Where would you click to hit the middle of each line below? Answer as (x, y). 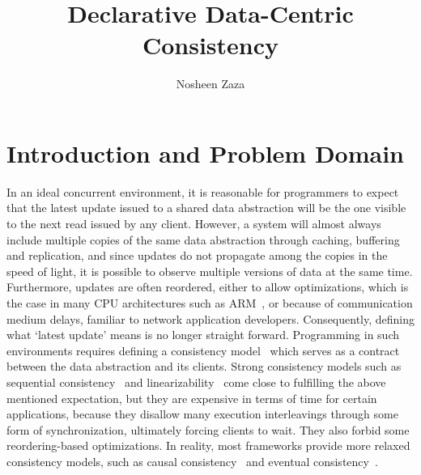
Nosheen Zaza (210, 84)
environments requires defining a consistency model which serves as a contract (203, 350)
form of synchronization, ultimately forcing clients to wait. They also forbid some (208, 429)
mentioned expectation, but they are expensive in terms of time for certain (192, 398)
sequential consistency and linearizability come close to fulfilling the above (196, 382)
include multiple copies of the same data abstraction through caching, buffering (203, 239)
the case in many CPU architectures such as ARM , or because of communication (210, 303)
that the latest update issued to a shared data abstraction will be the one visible (206, 208)
